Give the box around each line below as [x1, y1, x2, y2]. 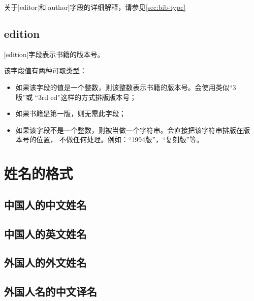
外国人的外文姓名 [4, 255, 87, 270]
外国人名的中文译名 [4, 284, 97, 299]
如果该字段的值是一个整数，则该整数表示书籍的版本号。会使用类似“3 [15, 82, 236, 92]
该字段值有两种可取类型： [4, 65, 87, 76]
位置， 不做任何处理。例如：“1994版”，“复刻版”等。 [36, 134, 203, 145]
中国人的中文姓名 [4, 197, 87, 212]
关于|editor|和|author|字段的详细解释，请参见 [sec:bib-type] [4, 2, 186, 12]
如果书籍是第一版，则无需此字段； [15, 108, 126, 119]
